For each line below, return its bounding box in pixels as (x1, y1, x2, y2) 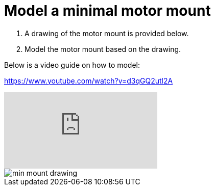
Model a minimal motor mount (4, 2, 211, 19)
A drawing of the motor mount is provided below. (25, 29, 189, 38)
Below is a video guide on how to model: (4, 60, 140, 69)
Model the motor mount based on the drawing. (25, 44, 181, 53)
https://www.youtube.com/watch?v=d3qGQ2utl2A (4, 76, 173, 85)
